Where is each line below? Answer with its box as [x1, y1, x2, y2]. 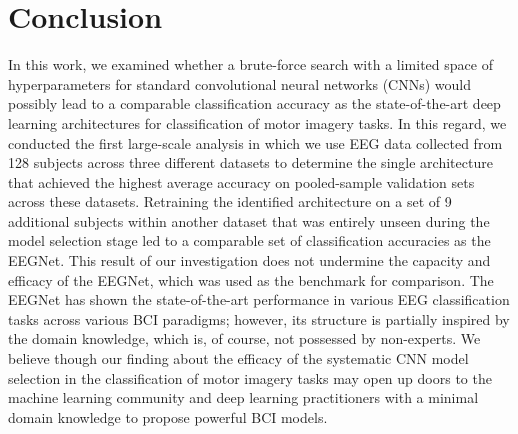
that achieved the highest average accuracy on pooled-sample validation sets [8, 171, 475, 192]
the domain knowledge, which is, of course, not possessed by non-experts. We [8, 328, 481, 349]
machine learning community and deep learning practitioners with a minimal [8, 387, 479, 408]
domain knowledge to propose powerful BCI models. [8, 406, 328, 427]
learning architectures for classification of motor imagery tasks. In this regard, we [8, 112, 507, 133]
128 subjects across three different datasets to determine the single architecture [8, 152, 493, 173]
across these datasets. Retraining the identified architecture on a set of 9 [8, 191, 452, 212]
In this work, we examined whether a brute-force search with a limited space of [8, 54, 493, 75]
